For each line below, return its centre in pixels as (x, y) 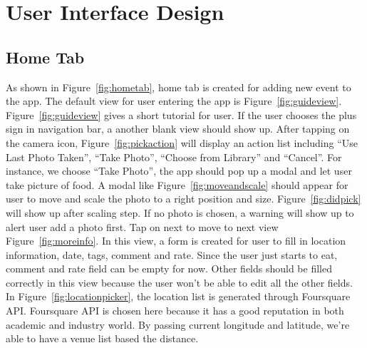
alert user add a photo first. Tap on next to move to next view (142, 226)
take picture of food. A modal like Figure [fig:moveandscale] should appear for (177, 184)
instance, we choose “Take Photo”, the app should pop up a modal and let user (179, 171)
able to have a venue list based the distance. (102, 338)
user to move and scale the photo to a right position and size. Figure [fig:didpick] (183, 199)
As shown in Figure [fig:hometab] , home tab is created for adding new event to (179, 87)
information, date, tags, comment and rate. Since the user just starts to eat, (172, 254)
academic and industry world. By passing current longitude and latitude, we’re (178, 324)
